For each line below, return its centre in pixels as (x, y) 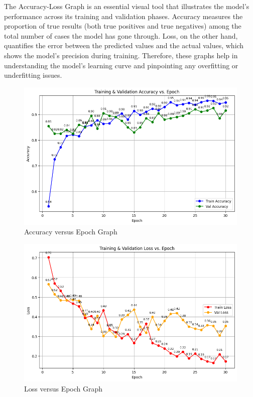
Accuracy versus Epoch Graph (71, 232)
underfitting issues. (33, 75)
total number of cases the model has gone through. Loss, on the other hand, (121, 35)
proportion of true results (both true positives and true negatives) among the (123, 26)
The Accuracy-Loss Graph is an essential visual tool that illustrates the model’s (127, 6)
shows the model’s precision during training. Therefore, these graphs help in (121, 55)
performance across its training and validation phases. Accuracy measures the (123, 16)
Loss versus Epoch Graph (64, 388)
